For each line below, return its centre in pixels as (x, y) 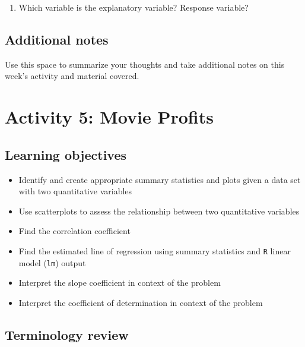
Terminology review (67, 334)
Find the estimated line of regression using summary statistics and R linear (155, 250)
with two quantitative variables (75, 191)
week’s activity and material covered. (72, 76)
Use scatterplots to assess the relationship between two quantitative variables (159, 211)
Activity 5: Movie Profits (109, 117)
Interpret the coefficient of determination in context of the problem (141, 302)
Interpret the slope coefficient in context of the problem (120, 283)
